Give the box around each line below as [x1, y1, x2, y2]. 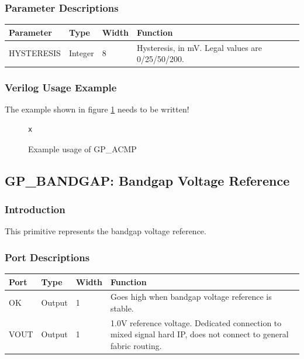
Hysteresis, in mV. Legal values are [136, 41, 262, 53]
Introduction [5, 201, 65, 216]
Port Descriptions [5, 249, 90, 264]
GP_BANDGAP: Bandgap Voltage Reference [5, 171, 290, 189]
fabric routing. [110, 340, 162, 352]
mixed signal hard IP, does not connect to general [110, 328, 289, 340]
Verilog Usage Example [5, 80, 117, 95]
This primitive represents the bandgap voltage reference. [5, 225, 206, 237]
